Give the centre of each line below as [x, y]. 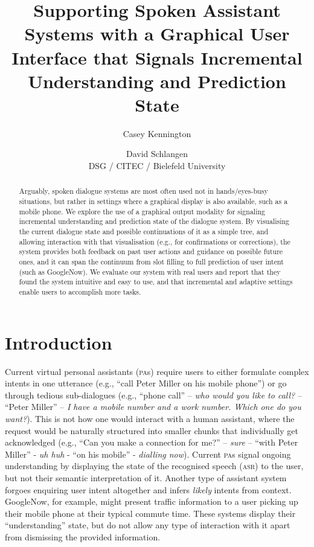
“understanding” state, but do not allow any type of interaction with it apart [148, 525]
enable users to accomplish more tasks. [80, 292]
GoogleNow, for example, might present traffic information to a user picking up [152, 501]
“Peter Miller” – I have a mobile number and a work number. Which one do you [153, 407]
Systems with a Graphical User [157, 34]
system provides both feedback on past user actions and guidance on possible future [151, 251]
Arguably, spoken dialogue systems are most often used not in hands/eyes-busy [143, 191]
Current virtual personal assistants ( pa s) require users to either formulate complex [157, 371]
